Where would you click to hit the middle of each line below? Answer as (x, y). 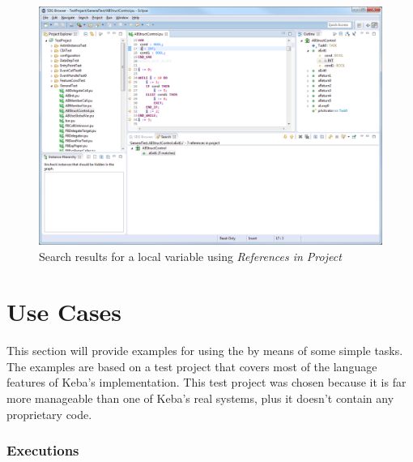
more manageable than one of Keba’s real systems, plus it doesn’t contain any (200, 398)
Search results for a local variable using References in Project (190, 256)
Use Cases (64, 312)
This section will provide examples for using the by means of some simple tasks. (205, 351)
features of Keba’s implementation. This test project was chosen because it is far (206, 382)
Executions (43, 450)
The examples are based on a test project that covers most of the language (192, 366)
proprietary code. (49, 414)
